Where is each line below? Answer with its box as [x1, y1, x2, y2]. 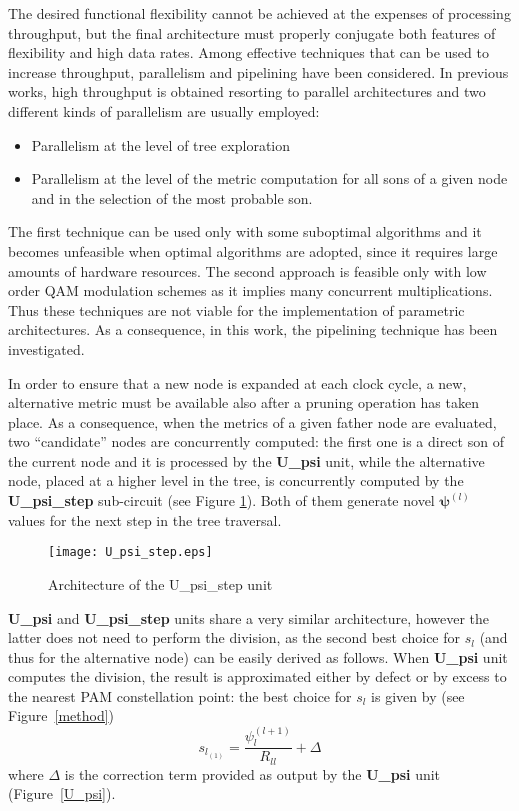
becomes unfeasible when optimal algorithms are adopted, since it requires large [8, 240, 498, 261]
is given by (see [371, 685, 465, 706]
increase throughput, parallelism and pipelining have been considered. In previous [8, 61, 509, 82]
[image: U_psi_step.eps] [48, 545, 213, 560]
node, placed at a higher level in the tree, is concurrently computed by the [8, 470, 464, 491]
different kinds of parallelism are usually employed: [8, 100, 320, 121]
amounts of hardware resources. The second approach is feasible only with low [8, 260, 487, 281]
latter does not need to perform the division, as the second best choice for [8, 627, 461, 648]
